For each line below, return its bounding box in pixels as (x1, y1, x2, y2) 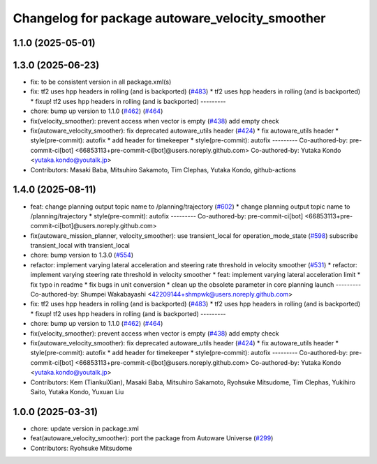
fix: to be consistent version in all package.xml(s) (30, 77, 172, 87)
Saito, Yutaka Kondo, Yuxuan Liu (30, 387, 124, 396)
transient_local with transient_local (30, 241, 131, 250)
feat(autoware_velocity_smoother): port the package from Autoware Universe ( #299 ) (30, 434, 274, 442)
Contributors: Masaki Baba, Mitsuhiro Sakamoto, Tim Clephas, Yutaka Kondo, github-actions (30, 165, 297, 174)
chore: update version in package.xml (30, 424, 139, 433)
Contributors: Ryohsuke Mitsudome (30, 444, 133, 452)
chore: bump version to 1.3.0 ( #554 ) (30, 251, 134, 260)
